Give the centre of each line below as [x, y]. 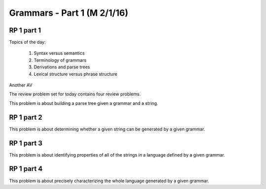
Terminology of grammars [60, 60]
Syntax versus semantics [59, 53]
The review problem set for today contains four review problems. [75, 94]
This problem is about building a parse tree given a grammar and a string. [84, 103]
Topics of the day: [28, 42]
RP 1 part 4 [26, 169]
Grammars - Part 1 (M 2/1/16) [69, 13]
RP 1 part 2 [26, 117]
